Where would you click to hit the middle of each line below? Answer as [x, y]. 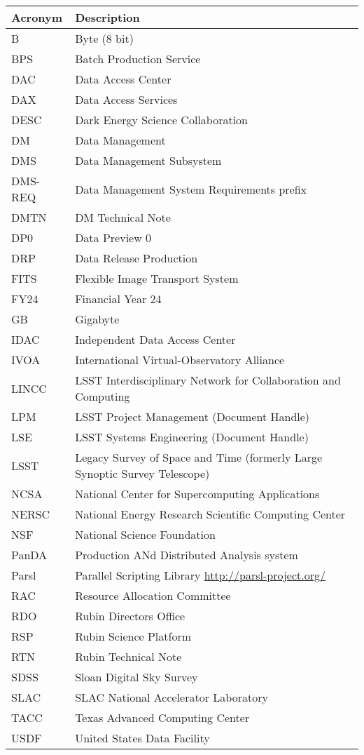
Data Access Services [126, 99]
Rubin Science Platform [133, 636]
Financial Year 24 [118, 299]
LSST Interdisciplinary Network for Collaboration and [208, 380]
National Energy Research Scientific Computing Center [210, 514]
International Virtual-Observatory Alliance [180, 360]
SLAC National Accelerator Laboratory [171, 697]
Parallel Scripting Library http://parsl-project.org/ [200, 575]
